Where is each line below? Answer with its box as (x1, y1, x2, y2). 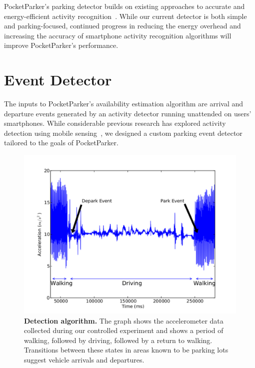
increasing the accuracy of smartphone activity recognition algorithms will (4, 30, 231, 40)
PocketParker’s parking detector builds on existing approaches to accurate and (4, 1, 245, 11)
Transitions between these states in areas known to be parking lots (24, 345, 228, 355)
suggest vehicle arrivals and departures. (24, 355, 144, 365)
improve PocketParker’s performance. (4, 40, 118, 50)
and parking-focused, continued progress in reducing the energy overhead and (4, 20, 241, 31)
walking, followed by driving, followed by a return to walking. (24, 335, 212, 345)
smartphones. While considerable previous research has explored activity (4, 118, 226, 128)
